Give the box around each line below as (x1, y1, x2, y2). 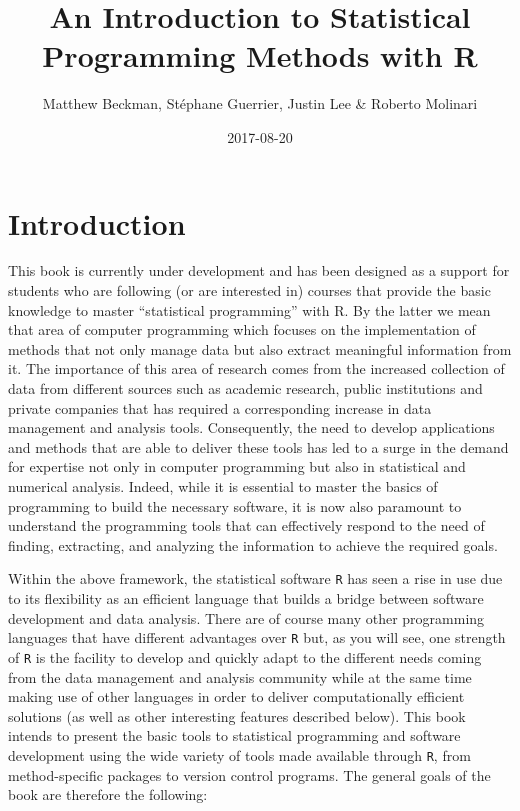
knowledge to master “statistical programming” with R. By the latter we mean (8, 299, 491, 320)
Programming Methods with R (42, 35, 478, 76)
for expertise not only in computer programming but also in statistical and (8, 456, 466, 477)
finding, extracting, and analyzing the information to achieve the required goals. (8, 534, 498, 555)
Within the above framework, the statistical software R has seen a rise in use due (8, 568, 503, 589)
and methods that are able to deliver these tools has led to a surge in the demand (8, 436, 509, 457)
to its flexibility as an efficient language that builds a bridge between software (8, 588, 484, 608)
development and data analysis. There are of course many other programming (8, 607, 485, 628)
